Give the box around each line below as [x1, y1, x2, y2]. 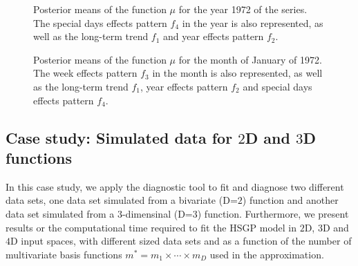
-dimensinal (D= [122, 206, 193, 220]
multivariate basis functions [6, 247, 122, 261]
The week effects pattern [33, 66, 138, 80]
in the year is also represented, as [182, 15, 323, 30]
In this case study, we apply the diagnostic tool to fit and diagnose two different [6, 179, 344, 193]
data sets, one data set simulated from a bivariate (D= [6, 193, 238, 207]
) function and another [242, 193, 339, 207]
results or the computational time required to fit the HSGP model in [6, 220, 297, 234]
